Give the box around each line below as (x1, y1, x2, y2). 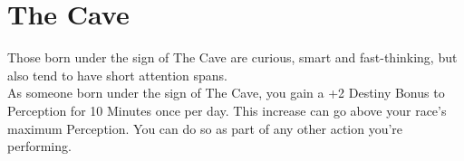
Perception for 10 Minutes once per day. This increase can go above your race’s (7, 100, 447, 119)
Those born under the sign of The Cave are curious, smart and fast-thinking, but (7, 48, 458, 67)
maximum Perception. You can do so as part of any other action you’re (7, 118, 403, 137)
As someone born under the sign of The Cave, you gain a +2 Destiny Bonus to (7, 83, 445, 102)
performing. (7, 137, 72, 156)
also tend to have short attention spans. (7, 65, 228, 84)
